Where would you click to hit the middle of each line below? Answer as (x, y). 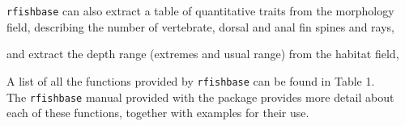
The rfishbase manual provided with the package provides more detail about (200, 97)
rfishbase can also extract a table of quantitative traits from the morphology (200, 10)
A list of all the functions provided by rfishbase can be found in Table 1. (191, 80)
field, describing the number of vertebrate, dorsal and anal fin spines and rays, (200, 26)
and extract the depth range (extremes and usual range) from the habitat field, (203, 54)
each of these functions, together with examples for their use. (158, 113)
